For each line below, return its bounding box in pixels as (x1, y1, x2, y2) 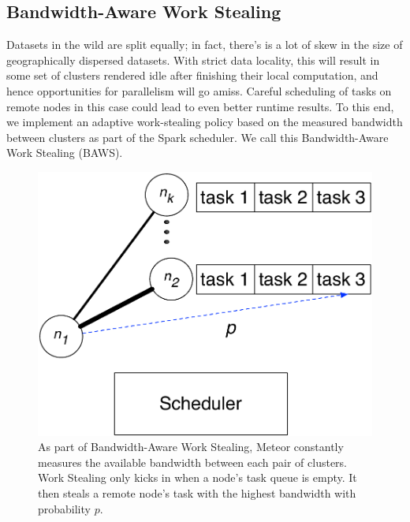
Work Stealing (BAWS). (6, 144, 123, 161)
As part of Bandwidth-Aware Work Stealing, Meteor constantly (38, 438, 344, 455)
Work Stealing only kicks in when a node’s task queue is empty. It (38, 469, 357, 486)
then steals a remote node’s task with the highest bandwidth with (38, 484, 356, 501)
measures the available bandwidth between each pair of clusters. (38, 453, 348, 470)
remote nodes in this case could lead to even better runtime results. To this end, (6, 98, 394, 114)
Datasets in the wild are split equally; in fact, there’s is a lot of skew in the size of (6, 36, 403, 53)
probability (38, 500, 91, 516)
